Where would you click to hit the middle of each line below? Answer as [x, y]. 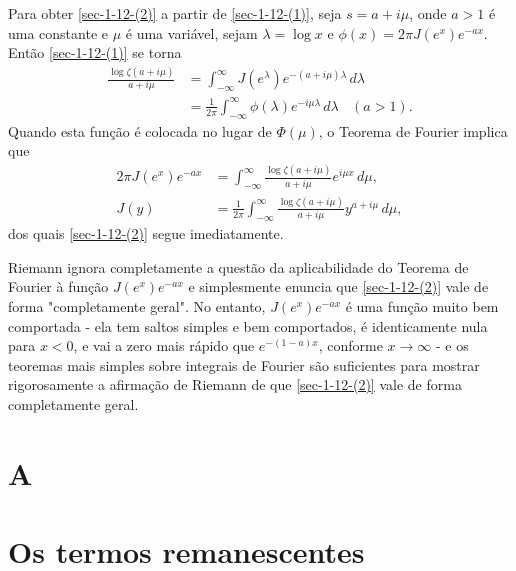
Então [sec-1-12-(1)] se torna [95, 52]
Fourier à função [58, 286]
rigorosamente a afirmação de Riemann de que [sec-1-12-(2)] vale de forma [235, 384]
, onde [428, 13]
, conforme [350, 345]
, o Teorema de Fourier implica [413, 130]
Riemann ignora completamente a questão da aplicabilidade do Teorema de [238, 266]
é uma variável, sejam [191, 32]
